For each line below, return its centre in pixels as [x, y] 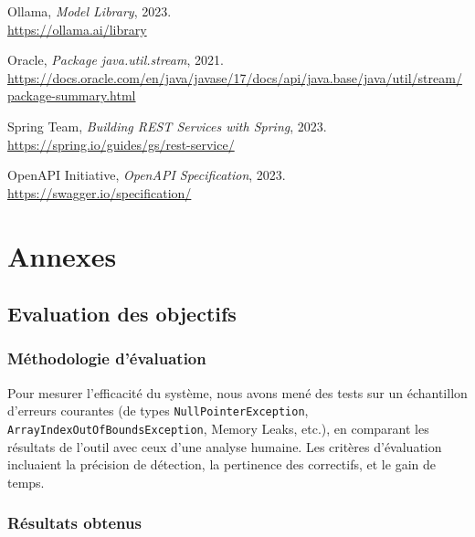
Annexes [62, 255]
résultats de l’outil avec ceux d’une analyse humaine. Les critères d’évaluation [225, 446]
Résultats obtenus [74, 523]
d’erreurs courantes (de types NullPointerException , [158, 411]
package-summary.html [72, 95]
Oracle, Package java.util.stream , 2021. [116, 60]
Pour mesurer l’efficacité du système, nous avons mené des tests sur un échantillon [237, 392]
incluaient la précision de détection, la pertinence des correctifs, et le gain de [222, 464]
